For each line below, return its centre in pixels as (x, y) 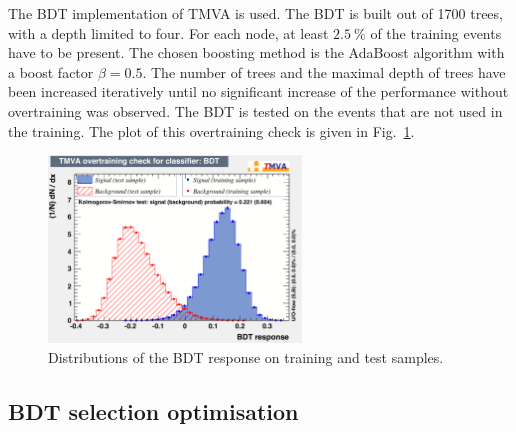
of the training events (436, 32)
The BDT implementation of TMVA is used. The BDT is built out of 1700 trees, (255, 13)
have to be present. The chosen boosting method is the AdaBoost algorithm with (256, 52)
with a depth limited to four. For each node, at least (168, 32)
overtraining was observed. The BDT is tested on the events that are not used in (255, 110)
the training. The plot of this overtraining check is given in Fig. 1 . (211, 130)
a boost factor (51, 71)
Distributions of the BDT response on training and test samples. (246, 356)
